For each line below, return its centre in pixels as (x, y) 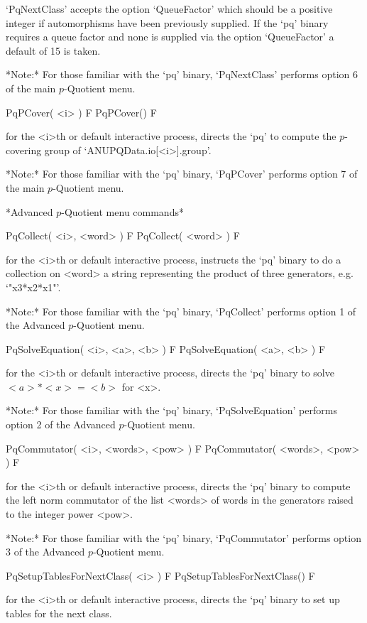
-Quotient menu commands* (122, 211)
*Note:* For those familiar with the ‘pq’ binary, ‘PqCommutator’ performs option (183, 537)
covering (24, 150)
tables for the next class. (59, 613)
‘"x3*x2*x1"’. (33, 287)
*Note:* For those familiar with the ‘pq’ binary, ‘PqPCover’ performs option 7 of (182, 174)
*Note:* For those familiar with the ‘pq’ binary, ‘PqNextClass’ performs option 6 (182, 74)
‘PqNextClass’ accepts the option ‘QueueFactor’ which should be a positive (169, 9)
